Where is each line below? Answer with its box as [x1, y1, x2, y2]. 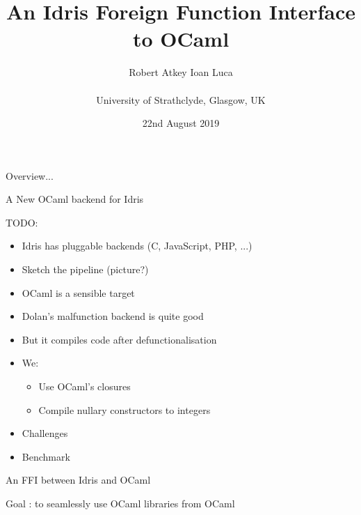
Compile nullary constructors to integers [38, 402, 211, 417]
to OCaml [132, 24, 230, 53]
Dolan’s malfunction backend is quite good [22, 309, 204, 323]
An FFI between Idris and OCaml [6, 472, 151, 487]
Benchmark [22, 449, 70, 463]
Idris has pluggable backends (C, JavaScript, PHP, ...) [22, 238, 252, 253]
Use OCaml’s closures [38, 379, 131, 394]
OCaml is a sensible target [22, 285, 135, 300]
